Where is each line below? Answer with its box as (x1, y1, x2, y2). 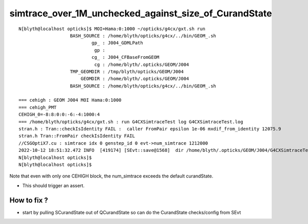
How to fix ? (9, 196, 48, 205)
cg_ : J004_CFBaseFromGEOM (91, 54, 160, 60)
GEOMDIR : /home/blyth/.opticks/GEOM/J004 (80, 76, 189, 82)
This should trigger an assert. (22, 182, 85, 189)
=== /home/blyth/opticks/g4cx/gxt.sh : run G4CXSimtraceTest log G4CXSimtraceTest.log (18, 119, 243, 125)
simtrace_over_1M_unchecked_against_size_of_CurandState (9, 8, 272, 19)
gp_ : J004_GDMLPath (91, 40, 143, 46)
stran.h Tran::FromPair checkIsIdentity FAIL (18, 133, 136, 139)
